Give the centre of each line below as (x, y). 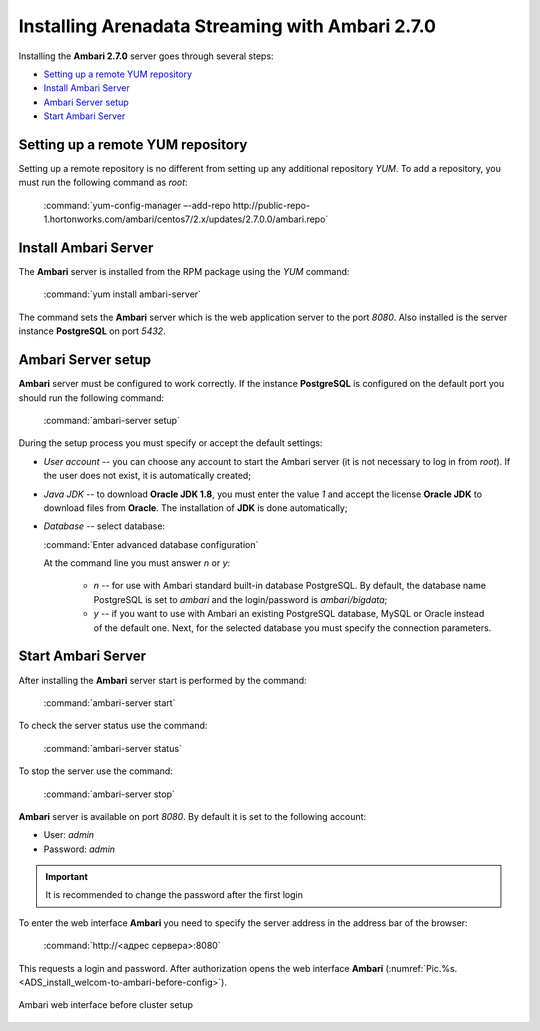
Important (67, 877)
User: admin (69, 835)
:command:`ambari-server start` (109, 702)
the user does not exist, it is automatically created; (147, 476)
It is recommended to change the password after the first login (174, 895)
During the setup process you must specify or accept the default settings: (170, 443)
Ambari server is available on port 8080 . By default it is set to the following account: (192, 816)
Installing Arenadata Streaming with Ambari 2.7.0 (227, 26)
